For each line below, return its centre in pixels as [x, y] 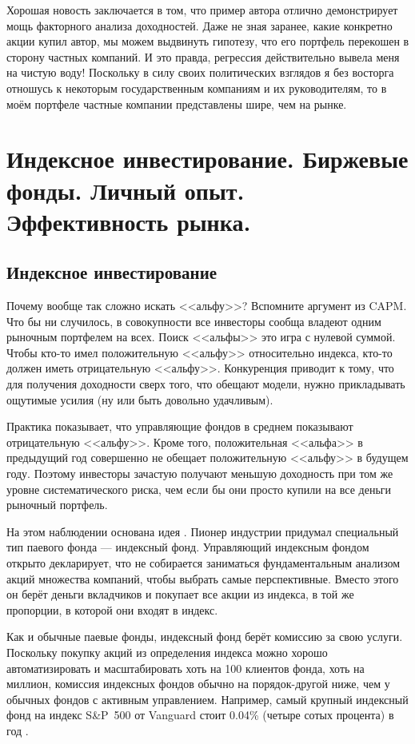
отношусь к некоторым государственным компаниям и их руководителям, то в [197, 88]
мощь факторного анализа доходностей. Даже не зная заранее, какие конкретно [200, 25]
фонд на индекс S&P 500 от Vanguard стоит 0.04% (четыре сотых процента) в [200, 715]
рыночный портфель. [57, 505]
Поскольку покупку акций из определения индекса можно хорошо [167, 652]
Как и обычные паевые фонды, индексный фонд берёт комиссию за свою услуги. [205, 637]
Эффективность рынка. [129, 221]
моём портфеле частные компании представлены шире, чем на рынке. [177, 103]
